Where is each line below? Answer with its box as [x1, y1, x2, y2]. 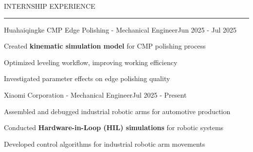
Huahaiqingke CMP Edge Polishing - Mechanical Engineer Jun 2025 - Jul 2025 [4, 24, 237, 34]
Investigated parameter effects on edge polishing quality [4, 73, 170, 84]
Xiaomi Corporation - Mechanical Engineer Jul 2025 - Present [4, 89, 187, 100]
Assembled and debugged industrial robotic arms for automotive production [4, 106, 231, 116]
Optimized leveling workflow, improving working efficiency [4, 57, 178, 67]
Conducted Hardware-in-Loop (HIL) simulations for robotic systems [4, 122, 224, 133]
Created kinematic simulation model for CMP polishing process [4, 41, 206, 51]
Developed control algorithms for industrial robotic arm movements [4, 138, 205, 149]
